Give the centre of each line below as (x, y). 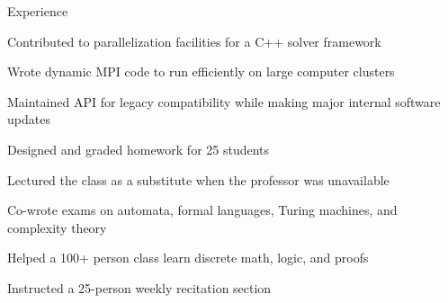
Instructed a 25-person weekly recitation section (139, 287)
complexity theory (57, 227)
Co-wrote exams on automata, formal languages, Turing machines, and (202, 210)
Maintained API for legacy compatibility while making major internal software (224, 101)
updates (29, 119)
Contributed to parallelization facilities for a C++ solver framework (194, 41)
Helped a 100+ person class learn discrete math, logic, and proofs (188, 258)
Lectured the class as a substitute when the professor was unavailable (198, 179)
